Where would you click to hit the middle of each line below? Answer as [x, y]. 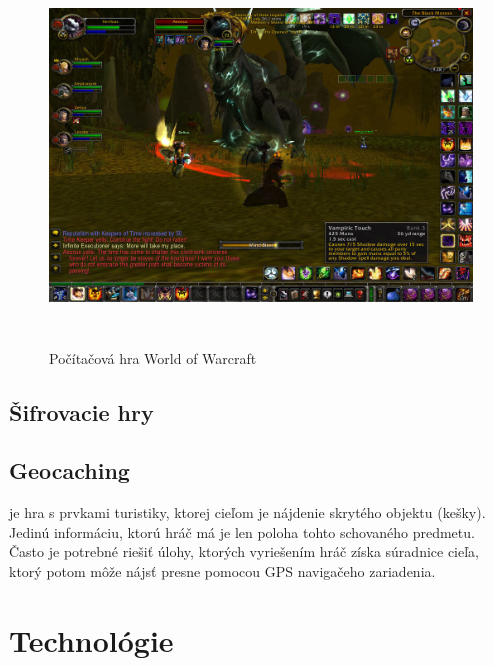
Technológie [91, 639]
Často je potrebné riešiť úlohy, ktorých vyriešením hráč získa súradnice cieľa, [244, 551]
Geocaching [69, 470]
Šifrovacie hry [81, 411]
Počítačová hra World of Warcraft [153, 357]
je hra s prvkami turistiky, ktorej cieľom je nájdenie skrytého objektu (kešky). [247, 512]
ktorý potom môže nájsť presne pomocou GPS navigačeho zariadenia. [222, 570]
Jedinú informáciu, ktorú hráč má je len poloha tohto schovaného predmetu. [242, 531]
